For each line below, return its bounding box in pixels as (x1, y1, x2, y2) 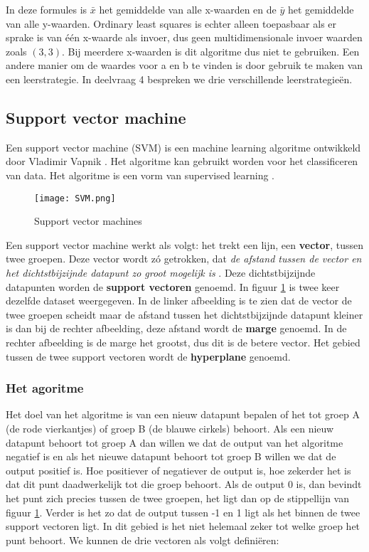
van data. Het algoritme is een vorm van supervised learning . (6, 167, 274, 182)
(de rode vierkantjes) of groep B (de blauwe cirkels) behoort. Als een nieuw (6, 420, 334, 435)
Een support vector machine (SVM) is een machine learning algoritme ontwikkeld (6, 139, 361, 154)
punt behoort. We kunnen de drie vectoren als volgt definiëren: (6, 532, 279, 547)
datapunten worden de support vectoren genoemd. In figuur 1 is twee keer (6, 279, 340, 294)
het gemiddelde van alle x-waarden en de (99, 2, 277, 16)
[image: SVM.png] (34, 193, 116, 203)
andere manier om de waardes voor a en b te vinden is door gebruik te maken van (6, 58, 363, 73)
